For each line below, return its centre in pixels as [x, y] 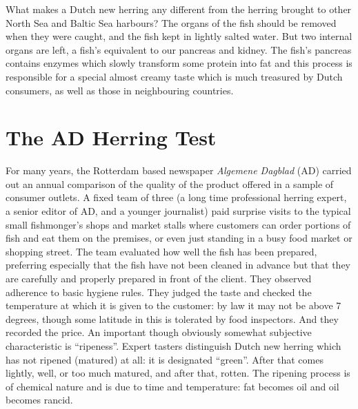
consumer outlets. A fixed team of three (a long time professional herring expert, [176, 197]
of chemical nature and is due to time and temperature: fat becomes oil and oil [172, 386]
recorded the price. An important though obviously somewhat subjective [159, 332]
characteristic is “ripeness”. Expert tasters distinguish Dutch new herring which [173, 346]
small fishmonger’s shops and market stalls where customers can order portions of [178, 224]
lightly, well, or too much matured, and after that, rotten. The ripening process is [178, 373]
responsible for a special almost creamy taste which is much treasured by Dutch [174, 76]
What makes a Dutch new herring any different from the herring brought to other [179, 9]
